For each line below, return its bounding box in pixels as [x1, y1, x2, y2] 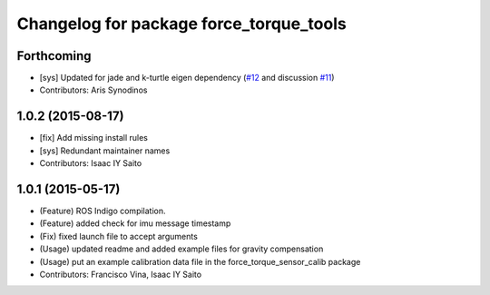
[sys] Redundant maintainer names [39, 145, 171, 156]
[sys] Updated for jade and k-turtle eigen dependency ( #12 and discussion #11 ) [39, 73, 335, 84]
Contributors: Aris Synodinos [39, 84, 148, 95]
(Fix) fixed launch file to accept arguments [39, 231, 199, 241]
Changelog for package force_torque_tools [16, 14, 347, 34]
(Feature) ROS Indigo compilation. [39, 205, 167, 217]
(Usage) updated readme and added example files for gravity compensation [39, 243, 324, 254]
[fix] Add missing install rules [39, 133, 149, 143]
